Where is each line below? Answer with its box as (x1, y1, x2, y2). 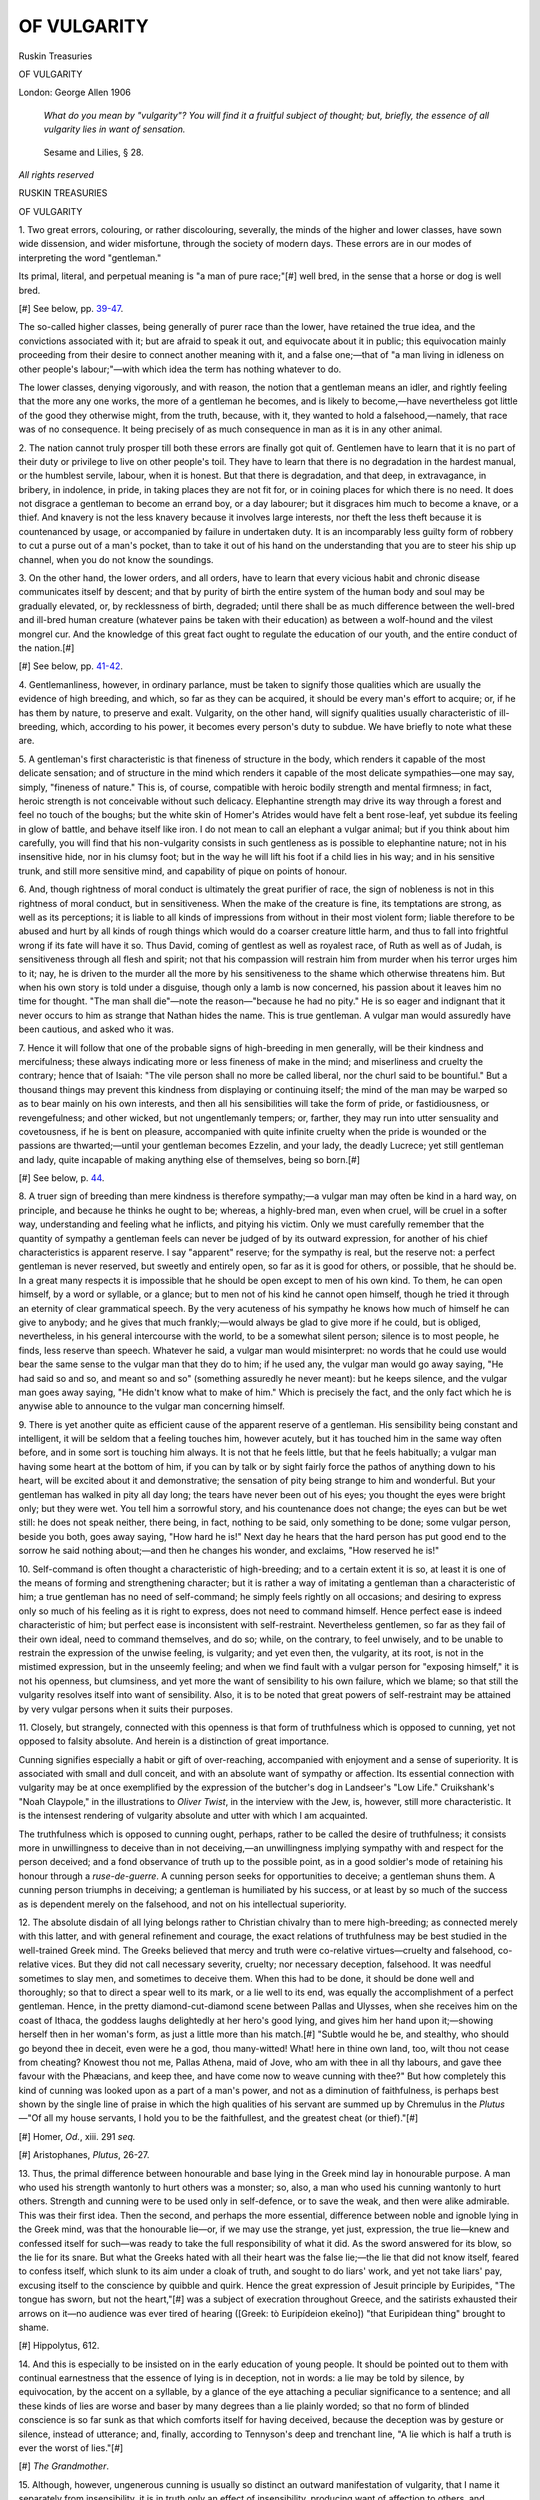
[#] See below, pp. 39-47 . (18, 303, 124, 315)
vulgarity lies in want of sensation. (43, 123, 186, 135)
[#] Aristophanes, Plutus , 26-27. (18, 2149, 150, 2161)
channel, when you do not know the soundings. (18, 553, 214, 565)
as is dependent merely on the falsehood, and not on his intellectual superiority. (18, 1898, 347, 1910)
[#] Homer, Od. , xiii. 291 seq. (18, 2130, 136, 2142)
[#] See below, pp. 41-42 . (18, 660, 124, 672)
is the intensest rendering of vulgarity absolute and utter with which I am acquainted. (18, 1810, 369, 1822)
